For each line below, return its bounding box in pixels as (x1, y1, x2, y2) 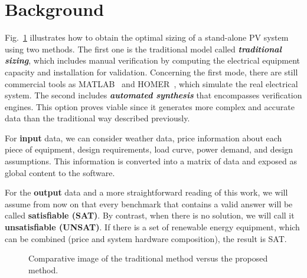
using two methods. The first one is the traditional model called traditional (5, 42, 282, 55)
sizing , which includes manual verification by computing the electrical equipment (5, 54, 301, 67)
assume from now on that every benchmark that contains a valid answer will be (5, 197, 293, 210)
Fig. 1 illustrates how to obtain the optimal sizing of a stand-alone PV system (5, 31, 289, 44)
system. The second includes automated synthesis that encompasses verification (5, 89, 302, 101)
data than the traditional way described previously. (5, 112, 190, 124)
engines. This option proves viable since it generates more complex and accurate (5, 100, 295, 112)
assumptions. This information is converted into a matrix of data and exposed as (5, 155, 297, 167)
